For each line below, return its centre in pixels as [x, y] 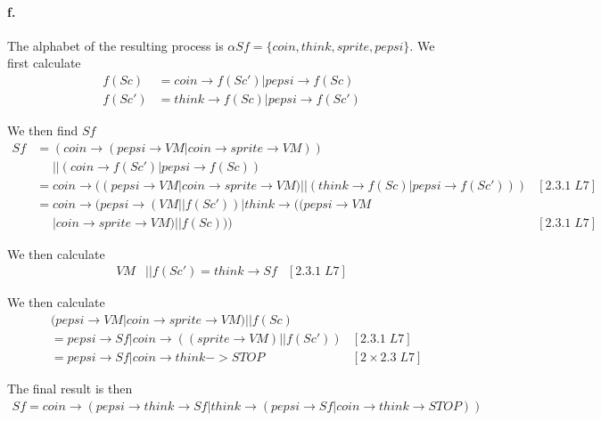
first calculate [44, 63]
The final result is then [70, 389]
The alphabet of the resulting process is [115, 45]
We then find [43, 130]
